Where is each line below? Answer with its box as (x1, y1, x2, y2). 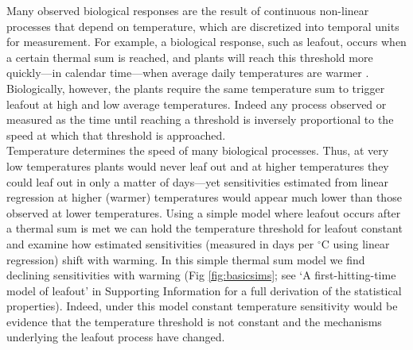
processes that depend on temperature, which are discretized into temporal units (6, 17, 399, 34)
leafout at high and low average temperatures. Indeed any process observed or (6, 95, 387, 112)
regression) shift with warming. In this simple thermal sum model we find (6, 251, 365, 267)
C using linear (321, 235, 390, 252)
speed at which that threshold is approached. (6, 126, 226, 143)
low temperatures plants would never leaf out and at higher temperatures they (6, 157, 389, 174)
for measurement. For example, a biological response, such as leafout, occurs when (6, 33, 407, 50)
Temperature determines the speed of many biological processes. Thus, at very (6, 142, 389, 159)
